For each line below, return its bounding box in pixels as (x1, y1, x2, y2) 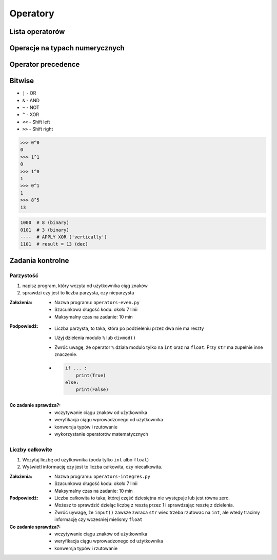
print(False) (76, 387, 109, 393)
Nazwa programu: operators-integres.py (54, 473, 151, 479)
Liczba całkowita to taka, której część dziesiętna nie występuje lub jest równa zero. (54, 495, 230, 501)
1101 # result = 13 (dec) (20, 241, 88, 247)
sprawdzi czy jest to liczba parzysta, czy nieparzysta (22, 290, 134, 296)
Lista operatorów (9, 27, 65, 36)
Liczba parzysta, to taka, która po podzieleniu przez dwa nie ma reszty (54, 325, 204, 331)
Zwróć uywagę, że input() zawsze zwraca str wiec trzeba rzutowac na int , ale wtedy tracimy (54, 509, 260, 515)
